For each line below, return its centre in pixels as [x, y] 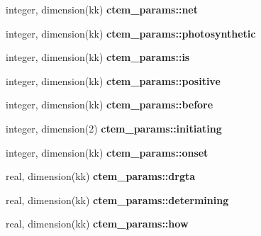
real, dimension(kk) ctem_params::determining [117, 200]
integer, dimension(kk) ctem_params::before [110, 105]
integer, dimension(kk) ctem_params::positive [113, 80]
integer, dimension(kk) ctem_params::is [98, 57]
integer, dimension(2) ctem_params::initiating [114, 128]
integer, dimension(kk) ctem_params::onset [107, 152]
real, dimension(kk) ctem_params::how [97, 224]
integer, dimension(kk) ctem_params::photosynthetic [131, 33]
